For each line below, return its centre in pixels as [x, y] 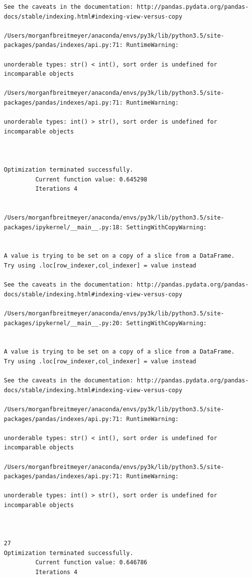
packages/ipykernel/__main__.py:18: [63, 227]
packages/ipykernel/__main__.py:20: [63, 323]
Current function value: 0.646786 [91, 563]
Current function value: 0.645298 [91, 179]
